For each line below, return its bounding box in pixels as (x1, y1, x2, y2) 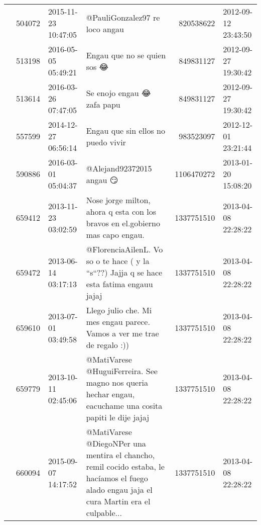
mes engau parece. (86, 316, 150, 327)
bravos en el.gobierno (86, 217, 160, 229)
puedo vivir (86, 136, 126, 148)
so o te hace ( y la (86, 255, 150, 267)
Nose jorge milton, (86, 194, 151, 206)
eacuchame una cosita (86, 400, 163, 411)
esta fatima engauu (86, 278, 153, 290)
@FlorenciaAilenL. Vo (86, 243, 163, 255)
